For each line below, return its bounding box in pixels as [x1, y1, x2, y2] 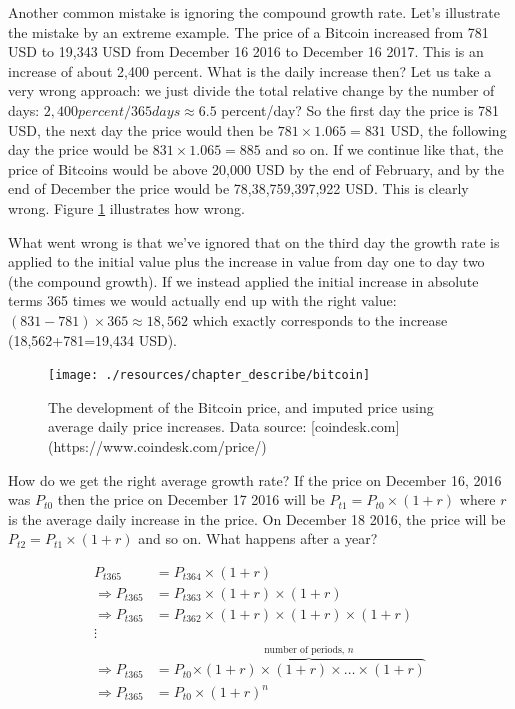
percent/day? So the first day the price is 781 [221, 99, 499, 120]
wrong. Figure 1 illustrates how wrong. [8, 197, 245, 218]
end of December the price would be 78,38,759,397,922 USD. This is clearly [8, 178, 469, 199]
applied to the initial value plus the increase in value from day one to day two [8, 251, 485, 272]
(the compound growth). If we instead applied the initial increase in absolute [8, 270, 479, 291]
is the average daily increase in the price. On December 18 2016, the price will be [8, 508, 506, 529]
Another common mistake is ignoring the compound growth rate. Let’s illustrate [8, 2, 500, 22]
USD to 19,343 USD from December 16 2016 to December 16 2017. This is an [8, 41, 484, 62]
